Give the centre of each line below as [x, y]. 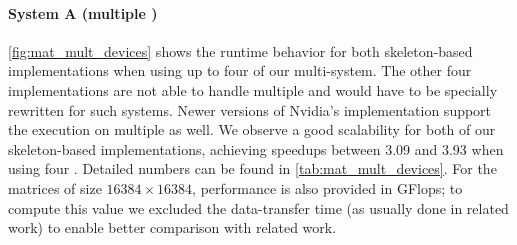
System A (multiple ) [83, 12]
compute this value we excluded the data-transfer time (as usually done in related [258, 207]
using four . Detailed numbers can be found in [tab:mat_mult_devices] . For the [252, 168]
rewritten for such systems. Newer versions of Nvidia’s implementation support [250, 109]
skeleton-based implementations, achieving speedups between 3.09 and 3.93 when [256, 148]
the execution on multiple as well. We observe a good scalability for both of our [252, 129]
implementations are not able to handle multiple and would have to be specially [253, 89]
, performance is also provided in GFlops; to [327, 187]
